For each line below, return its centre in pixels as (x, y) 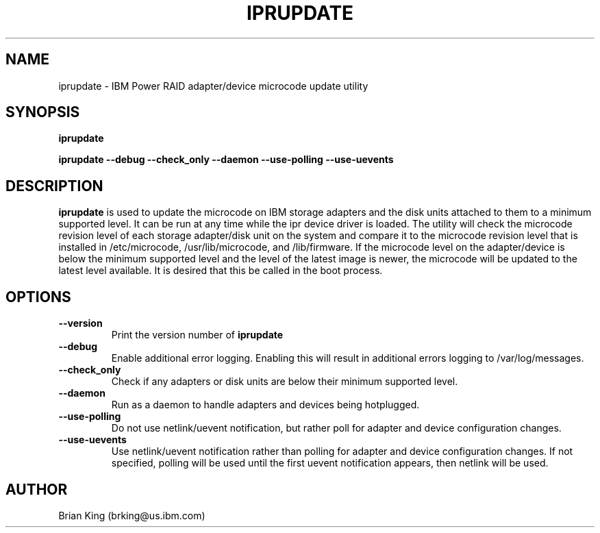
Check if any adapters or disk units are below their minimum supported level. (285, 382)
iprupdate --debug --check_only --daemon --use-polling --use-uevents (226, 160)
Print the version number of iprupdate (197, 335)
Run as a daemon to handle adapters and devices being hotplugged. (265, 405)
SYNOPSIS (43, 112)
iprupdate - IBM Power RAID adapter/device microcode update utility (213, 86)
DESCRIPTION (54, 186)
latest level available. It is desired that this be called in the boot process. (221, 271)
